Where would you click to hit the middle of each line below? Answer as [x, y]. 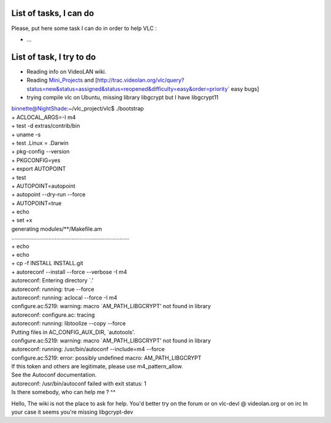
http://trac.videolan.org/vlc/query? [141, 80]
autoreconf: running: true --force [53, 289]
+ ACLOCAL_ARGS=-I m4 [44, 117]
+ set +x [22, 220]
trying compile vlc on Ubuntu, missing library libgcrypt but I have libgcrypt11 [123, 97]
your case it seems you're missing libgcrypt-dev [72, 412]
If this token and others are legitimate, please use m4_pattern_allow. [97, 367]
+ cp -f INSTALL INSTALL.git [47, 263]
